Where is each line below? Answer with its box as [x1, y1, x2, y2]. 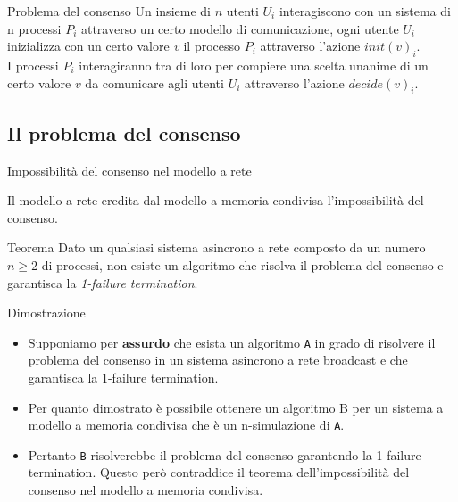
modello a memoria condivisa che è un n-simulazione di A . [28, 416, 345, 434]
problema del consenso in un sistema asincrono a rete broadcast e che [28, 350, 408, 369]
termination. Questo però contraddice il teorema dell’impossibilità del [28, 463, 410, 481]
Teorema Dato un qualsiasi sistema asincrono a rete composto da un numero [7, 238, 426, 257]
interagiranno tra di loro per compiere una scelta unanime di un [79, 55, 429, 74]
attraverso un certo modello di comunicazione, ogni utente [80, 19, 399, 37]
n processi [7, 19, 62, 37]
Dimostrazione [7, 303, 86, 322]
